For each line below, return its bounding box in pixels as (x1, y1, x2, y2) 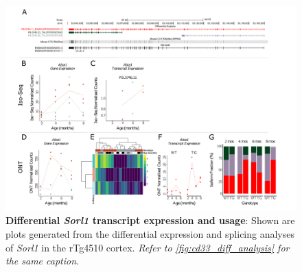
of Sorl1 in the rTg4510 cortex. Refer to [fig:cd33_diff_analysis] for (5, 240, 290, 254)
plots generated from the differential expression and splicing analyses (5, 226, 295, 240)
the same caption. (5, 254, 80, 268)
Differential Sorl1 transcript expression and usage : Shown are (5, 213, 295, 227)
